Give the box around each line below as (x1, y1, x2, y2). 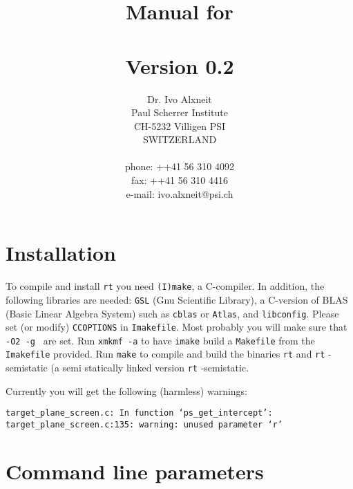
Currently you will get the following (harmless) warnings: (6, 383, 248, 398)
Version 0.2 (125, 51, 234, 80)
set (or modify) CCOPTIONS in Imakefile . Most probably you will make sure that (6, 320, 347, 334)
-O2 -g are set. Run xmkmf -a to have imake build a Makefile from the (6, 333, 315, 347)
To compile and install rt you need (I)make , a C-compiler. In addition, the (6, 279, 325, 293)
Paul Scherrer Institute (131, 105, 228, 120)
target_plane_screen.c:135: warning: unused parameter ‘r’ (6, 420, 283, 430)
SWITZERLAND (142, 132, 217, 147)
